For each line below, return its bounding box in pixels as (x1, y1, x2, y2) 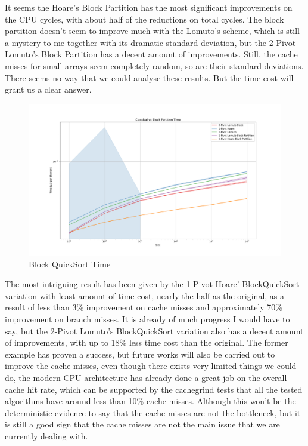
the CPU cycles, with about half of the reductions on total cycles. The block (5, 13, 284, 25)
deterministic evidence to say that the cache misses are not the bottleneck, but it (5, 406, 301, 419)
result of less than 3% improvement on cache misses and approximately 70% (5, 301, 283, 313)
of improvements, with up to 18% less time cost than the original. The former (5, 336, 288, 349)
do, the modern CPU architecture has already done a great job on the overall (5, 371, 287, 383)
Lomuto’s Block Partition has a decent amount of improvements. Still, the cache (5, 48, 298, 60)
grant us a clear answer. (5, 83, 92, 96)
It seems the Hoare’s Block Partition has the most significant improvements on (5, 1, 293, 13)
